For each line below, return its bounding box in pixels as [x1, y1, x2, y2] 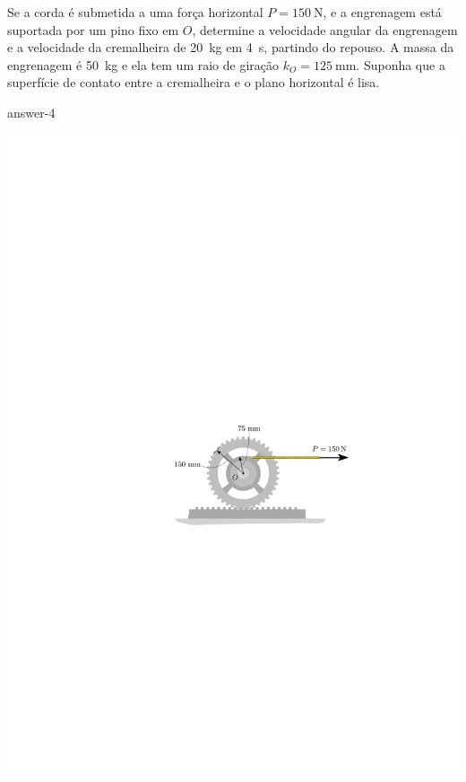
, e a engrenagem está [323, 3, 442, 21]
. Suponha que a [356, 55, 445, 74]
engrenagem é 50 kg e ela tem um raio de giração [7, 55, 280, 74]
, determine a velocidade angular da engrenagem [192, 20, 458, 39]
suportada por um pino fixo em [7, 20, 179, 39]
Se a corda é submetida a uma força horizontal [7, 3, 263, 21]
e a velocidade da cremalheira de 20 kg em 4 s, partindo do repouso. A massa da [7, 38, 454, 57]
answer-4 [7, 102, 56, 121]
